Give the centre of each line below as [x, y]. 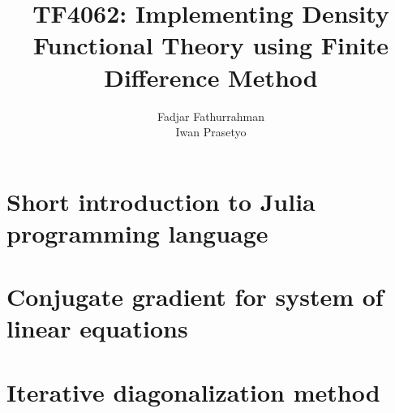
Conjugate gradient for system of [195, 297]
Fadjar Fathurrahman [210, 116]
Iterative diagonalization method [193, 391]
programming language [137, 232]
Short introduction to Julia [161, 201]
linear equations [97, 328]
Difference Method [211, 77]
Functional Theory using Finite [211, 45]
